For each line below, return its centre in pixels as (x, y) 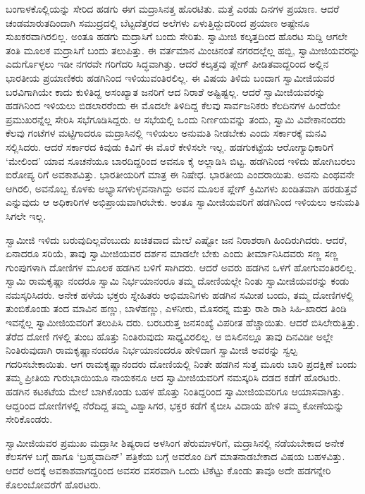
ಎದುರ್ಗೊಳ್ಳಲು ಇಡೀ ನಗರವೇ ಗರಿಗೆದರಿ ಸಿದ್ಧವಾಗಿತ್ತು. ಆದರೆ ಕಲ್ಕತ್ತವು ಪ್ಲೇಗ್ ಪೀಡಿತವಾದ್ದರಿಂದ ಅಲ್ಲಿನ (167, 64)
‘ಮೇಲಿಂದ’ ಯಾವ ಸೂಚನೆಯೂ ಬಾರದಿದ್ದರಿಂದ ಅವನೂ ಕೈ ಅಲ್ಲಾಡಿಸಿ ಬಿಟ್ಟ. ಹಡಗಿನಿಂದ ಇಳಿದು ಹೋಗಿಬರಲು (181, 160)
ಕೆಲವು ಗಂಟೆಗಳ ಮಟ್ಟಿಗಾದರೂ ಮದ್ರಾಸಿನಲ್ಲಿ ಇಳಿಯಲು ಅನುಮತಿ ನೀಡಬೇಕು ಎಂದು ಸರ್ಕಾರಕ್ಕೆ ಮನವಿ (166, 133)
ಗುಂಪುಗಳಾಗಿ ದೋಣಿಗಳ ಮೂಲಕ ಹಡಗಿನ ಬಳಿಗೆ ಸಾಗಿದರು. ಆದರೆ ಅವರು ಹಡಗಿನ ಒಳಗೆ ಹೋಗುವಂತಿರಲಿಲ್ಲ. (181, 267)
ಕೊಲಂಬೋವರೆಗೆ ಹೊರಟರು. (54, 484)
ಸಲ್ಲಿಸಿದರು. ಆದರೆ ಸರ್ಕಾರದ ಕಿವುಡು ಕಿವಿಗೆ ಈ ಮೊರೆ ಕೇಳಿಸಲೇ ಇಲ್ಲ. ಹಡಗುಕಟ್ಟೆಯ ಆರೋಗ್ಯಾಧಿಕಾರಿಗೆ (170, 146)
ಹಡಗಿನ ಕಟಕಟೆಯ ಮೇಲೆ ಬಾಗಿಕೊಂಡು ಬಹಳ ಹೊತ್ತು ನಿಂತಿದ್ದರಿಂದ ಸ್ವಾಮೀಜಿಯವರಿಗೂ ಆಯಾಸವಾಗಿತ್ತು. (175, 391)
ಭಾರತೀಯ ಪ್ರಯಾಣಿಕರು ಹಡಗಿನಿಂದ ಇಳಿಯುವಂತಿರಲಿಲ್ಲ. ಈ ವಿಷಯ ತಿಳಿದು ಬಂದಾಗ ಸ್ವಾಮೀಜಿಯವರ (170, 77)
